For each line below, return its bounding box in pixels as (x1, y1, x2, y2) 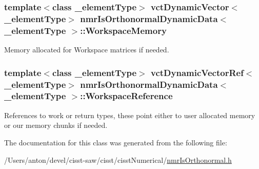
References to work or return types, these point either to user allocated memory (4, 109, 255, 120)
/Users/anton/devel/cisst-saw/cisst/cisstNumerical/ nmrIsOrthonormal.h (4, 154, 232, 165)
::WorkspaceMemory (80, 24, 167, 36)
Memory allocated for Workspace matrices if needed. (4, 44, 169, 55)
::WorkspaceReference (80, 89, 173, 102)
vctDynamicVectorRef (151, 66, 244, 79)
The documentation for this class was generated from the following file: (4, 137, 227, 147)
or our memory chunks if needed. (4, 120, 108, 130)
